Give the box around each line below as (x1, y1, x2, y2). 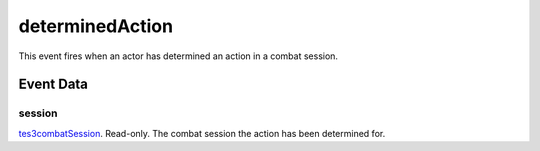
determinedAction (18, 15, 174, 37)
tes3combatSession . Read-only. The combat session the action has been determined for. (18, 127, 386, 139)
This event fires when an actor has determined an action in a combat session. (18, 50, 339, 62)
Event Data (18, 76, 89, 93)
